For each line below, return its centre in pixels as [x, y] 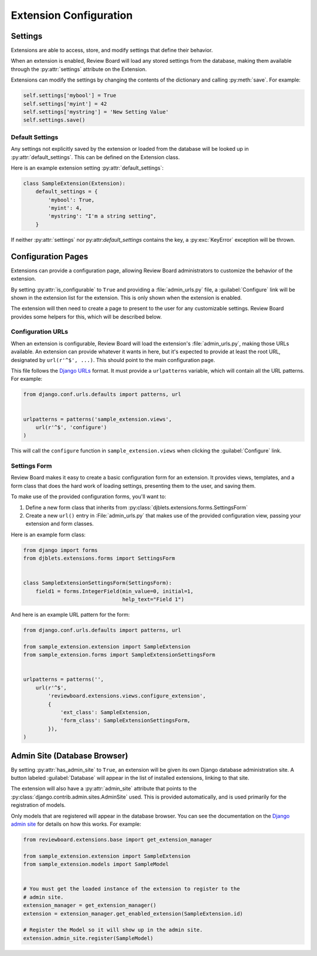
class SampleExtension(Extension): [74, 183]
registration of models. [38, 805]
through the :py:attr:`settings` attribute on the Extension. [79, 69]
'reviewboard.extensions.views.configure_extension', [127, 696]
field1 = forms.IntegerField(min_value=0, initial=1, [114, 591]
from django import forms [60, 550]
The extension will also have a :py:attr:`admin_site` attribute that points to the [104, 789]
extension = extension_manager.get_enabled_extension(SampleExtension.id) [133, 913]
